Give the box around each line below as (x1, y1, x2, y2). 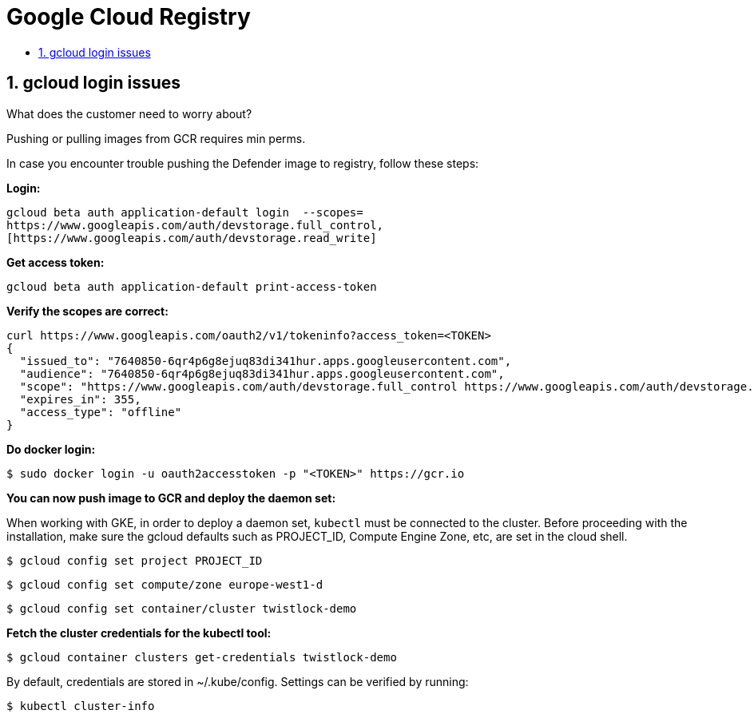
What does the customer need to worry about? (6, 106, 252, 121)
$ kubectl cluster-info (6, 699, 155, 712)
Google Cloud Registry (6, 3, 251, 30)
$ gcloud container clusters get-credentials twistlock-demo (6, 650, 397, 664)
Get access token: (6, 255, 105, 269)
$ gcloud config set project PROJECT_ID (6, 553, 263, 567)
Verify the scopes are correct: (6, 303, 169, 318)
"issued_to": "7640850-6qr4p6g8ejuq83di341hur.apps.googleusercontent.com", (19, 354, 512, 367)
